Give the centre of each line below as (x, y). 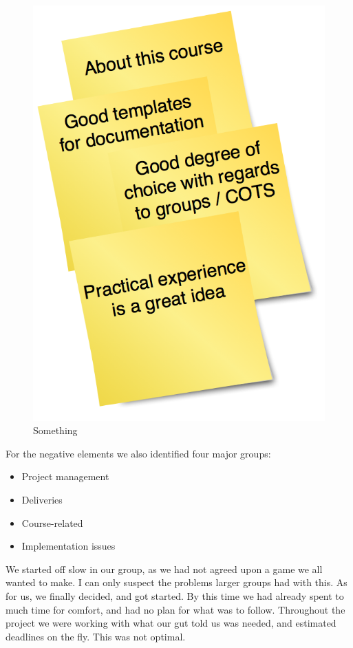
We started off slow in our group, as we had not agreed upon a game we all (164, 569)
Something (55, 430)
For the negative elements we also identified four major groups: (138, 453)
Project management (65, 476)
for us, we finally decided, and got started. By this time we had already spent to (175, 595)
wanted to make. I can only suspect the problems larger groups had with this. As (176, 582)
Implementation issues (68, 546)
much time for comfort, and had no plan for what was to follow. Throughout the (175, 609)
